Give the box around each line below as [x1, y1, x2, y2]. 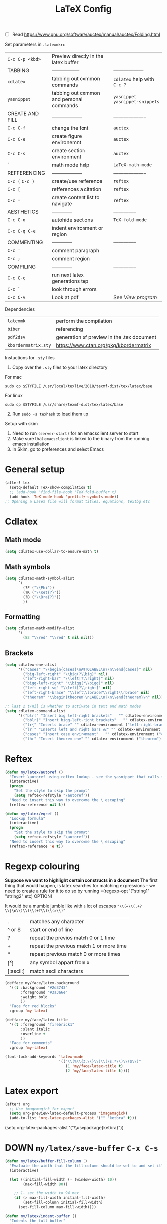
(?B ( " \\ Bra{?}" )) [23, 594, 61, 600]
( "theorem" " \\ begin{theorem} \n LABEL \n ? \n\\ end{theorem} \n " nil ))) [23, 695, 166, 700]
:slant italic [20, 1027, 50, 1032]
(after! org [5, 1102, 30, 1107]
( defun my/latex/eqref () [5, 811, 59, 816]
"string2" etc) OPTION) [5, 893, 53, 899]
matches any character [29, 918, 83, 925]
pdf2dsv [7, 334, 26, 340]
